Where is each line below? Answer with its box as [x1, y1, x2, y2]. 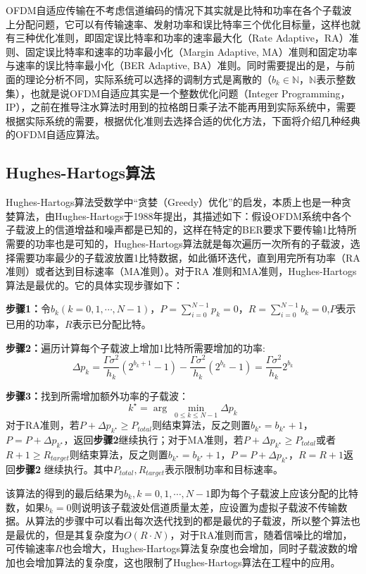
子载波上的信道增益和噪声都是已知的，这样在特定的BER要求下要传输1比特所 [6, 222, 357, 237]
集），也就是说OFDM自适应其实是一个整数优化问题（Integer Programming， [6, 85, 351, 100]
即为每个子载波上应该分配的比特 [210, 486, 359, 501]
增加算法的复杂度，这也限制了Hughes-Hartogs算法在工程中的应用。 [34, 555, 341, 569]
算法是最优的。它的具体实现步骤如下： [6, 277, 183, 292]
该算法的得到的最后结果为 [6, 486, 124, 501]
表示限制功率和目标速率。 [165, 461, 284, 476]
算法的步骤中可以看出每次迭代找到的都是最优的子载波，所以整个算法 [34, 513, 351, 528]
